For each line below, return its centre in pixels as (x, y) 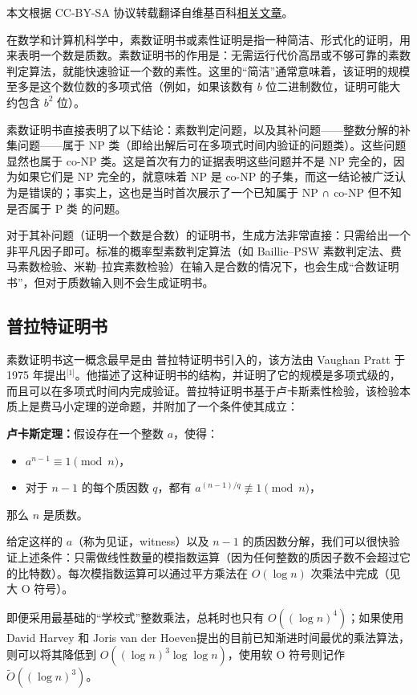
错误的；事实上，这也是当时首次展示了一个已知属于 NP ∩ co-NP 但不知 (215, 192)
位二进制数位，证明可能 (328, 86)
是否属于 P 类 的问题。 (67, 208)
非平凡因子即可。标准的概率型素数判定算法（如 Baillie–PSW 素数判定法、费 (204, 250)
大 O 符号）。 (40, 589)
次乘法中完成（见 (356, 572)
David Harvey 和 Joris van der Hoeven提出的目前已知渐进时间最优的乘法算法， (208, 637)
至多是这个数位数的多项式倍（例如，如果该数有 (130, 86)
